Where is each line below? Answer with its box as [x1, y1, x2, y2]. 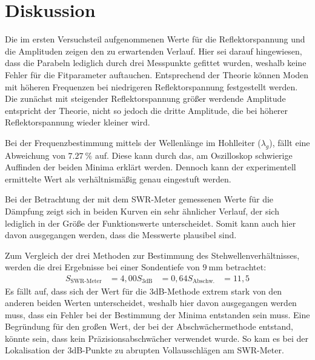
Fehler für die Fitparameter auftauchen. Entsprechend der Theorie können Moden [5, 68, 309, 81]
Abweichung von [5, 148, 65, 161]
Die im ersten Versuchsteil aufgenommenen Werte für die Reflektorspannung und [5, 33, 305, 45]
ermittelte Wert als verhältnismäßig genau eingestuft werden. [5, 172, 231, 185]
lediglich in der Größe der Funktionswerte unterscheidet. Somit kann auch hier [5, 216, 296, 229]
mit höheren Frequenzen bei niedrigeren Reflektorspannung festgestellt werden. [5, 80, 298, 93]
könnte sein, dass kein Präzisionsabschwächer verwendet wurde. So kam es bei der [5, 332, 308, 344]
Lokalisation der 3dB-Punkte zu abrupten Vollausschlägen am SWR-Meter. [5, 344, 284, 356]
